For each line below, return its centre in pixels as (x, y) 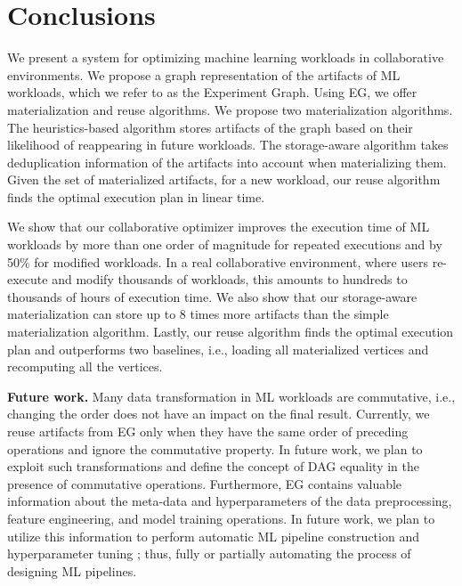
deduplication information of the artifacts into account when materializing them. (227, 162)
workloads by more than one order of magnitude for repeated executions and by (225, 244)
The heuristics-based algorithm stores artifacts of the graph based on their (210, 127)
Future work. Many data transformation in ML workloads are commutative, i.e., (231, 396)
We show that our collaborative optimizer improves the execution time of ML (219, 227)
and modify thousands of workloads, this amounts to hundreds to (230, 279)
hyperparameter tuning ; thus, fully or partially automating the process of (209, 553)
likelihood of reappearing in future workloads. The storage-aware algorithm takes (228, 145)
